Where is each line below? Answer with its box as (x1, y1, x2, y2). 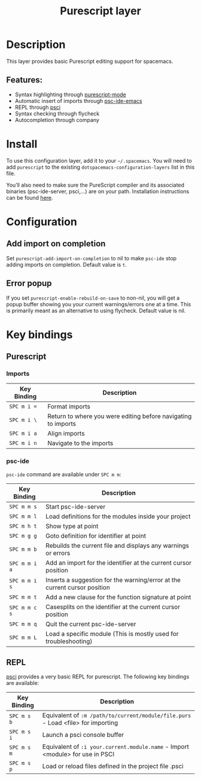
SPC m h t (9, 522, 37, 529)
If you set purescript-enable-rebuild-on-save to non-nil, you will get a (6, 294, 180, 301)
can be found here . (6, 194, 53, 201)
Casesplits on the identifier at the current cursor (45, 602, 181, 611)
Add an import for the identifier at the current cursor (45, 558, 192, 566)
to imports (47, 420, 77, 428)
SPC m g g (9, 532, 37, 539)
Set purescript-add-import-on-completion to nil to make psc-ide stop (6, 254, 177, 261)
